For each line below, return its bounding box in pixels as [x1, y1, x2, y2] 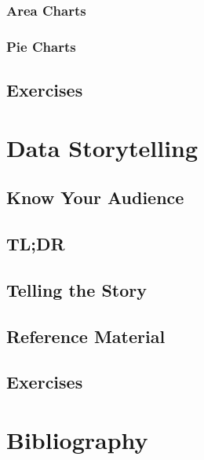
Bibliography [6, 423, 148, 455]
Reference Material [6, 323, 166, 348]
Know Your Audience [6, 185, 184, 210]
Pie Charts [6, 36, 76, 56]
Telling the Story [6, 277, 147, 301]
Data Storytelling [6, 131, 199, 163]
